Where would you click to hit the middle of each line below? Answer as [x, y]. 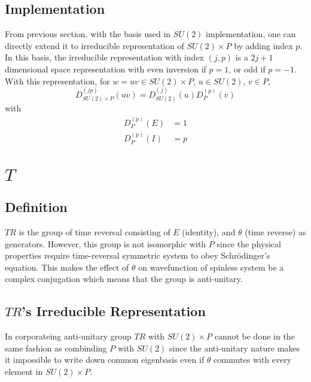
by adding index [263, 45]
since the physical [249, 243]
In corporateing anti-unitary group [68, 336]
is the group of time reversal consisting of [94, 231]
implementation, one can [251, 34]
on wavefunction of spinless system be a [211, 267]
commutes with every [253, 360]
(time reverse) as [275, 231]
